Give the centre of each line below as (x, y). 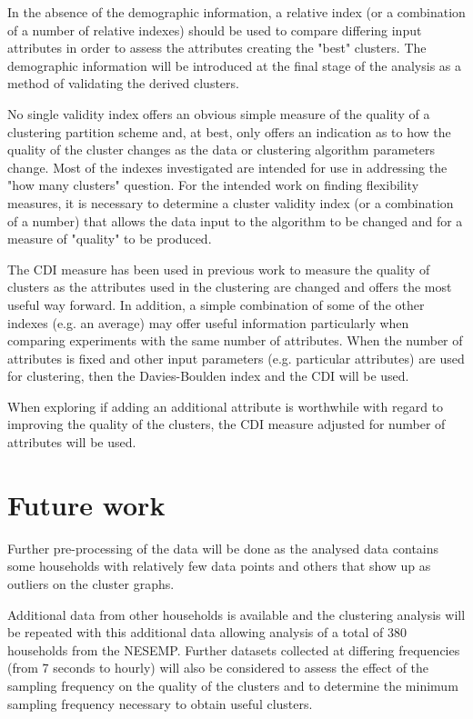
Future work (86, 504)
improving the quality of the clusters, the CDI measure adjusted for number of (226, 424)
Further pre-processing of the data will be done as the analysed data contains (223, 548)
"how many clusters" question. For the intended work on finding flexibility (213, 185)
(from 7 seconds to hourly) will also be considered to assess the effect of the (218, 668)
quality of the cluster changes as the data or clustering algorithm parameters (221, 150)
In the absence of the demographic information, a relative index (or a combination (236, 12)
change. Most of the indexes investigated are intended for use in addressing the (227, 167)
